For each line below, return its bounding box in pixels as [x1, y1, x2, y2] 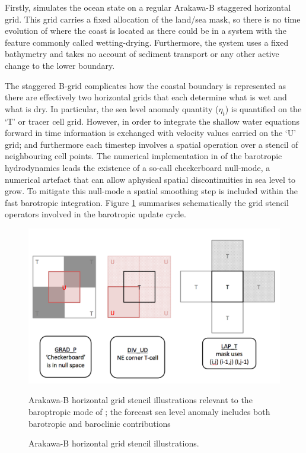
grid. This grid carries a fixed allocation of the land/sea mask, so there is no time [5, 12, 301, 25]
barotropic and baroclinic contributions [28, 417, 171, 429]
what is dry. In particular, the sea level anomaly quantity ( [5, 102, 219, 115]
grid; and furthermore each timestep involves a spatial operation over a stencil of [5, 138, 298, 150]
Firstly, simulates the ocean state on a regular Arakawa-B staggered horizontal [5, 1, 291, 13]
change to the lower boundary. [5, 59, 115, 71]
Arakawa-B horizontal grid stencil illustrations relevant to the [28, 394, 253, 406]
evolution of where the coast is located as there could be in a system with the [5, 24, 286, 37]
